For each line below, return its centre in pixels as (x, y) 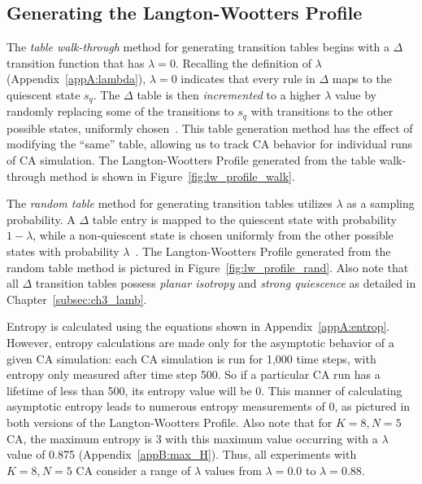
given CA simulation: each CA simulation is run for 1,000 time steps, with (191, 358)
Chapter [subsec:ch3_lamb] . (77, 299)
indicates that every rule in (248, 79)
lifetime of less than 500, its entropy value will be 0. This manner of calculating (204, 390)
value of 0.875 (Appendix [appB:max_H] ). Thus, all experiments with (182, 454)
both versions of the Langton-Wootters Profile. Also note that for (170, 422)
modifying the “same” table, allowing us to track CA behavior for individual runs (209, 144)
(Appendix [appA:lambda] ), (76, 79)
